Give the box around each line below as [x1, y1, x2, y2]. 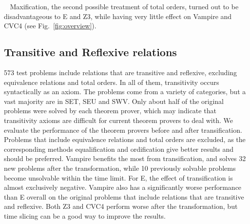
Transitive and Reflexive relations [4, 44, 177, 60]
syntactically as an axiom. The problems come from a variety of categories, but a [4, 86, 246, 97]
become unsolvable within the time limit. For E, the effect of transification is [4, 172, 233, 183]
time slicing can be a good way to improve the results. [4, 210, 166, 221]
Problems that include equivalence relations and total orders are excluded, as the [4, 134, 246, 144]
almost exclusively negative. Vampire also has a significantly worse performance [4, 182, 242, 192]
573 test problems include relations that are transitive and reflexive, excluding [4, 67, 237, 77]
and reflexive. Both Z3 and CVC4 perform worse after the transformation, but [4, 201, 238, 211]
